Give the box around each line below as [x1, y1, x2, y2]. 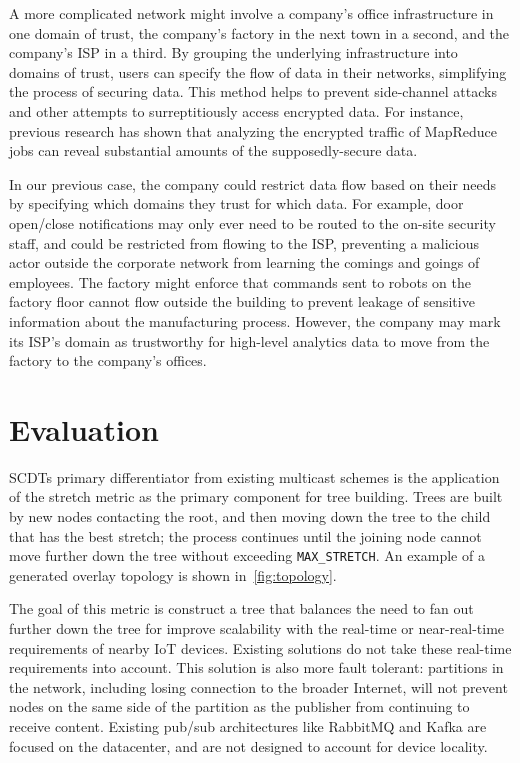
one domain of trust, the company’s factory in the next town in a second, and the [9, 22, 510, 43]
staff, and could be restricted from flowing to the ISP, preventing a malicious [9, 232, 479, 253]
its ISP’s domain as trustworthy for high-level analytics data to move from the [9, 330, 490, 351]
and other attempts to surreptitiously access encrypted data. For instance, [9, 100, 464, 121]
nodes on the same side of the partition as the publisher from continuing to [9, 696, 470, 717]
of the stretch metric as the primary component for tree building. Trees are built [9, 486, 503, 507]
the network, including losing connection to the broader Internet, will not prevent [9, 676, 508, 697]
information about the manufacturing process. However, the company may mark [9, 310, 501, 331]
